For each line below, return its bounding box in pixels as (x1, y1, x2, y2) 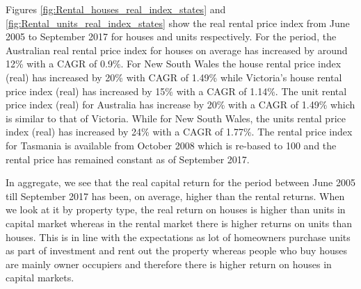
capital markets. (6, 270, 74, 285)
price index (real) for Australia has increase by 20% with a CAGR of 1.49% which (6, 97, 355, 112)
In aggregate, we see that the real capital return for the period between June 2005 (6, 175, 355, 190)
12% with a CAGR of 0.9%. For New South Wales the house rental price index (6, 56, 342, 71)
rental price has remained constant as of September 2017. (6, 151, 250, 166)
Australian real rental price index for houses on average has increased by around (6, 42, 348, 57)
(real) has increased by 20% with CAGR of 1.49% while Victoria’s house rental (6, 69, 342, 84)
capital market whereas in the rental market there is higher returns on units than (6, 215, 353, 230)
